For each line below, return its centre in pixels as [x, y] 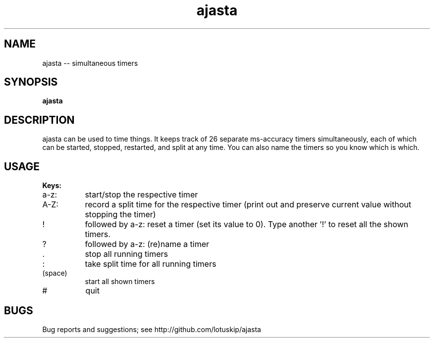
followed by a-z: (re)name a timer [147, 244]
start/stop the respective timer [141, 195]
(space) [55, 273]
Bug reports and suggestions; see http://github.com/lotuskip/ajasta [152, 329]
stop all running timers [126, 254]
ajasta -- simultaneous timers [90, 63]
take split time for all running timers [151, 264]
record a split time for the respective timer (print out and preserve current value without [248, 205]
